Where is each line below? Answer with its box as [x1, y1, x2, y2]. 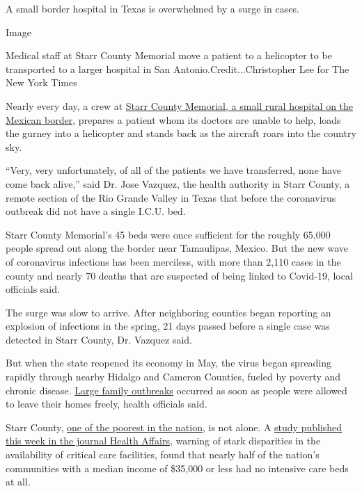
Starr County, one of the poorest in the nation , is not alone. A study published [6, 419, 343, 434]
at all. [6, 474, 31, 489]
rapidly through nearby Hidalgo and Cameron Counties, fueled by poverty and [6, 369, 341, 384]
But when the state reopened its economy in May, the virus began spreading [6, 355, 332, 370]
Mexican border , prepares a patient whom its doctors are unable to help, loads [6, 112, 341, 127]
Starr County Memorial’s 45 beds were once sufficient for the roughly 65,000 [6, 227, 331, 241]
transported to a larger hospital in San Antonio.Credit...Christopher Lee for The [6, 61, 349, 76]
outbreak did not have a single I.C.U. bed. [6, 204, 186, 218]
